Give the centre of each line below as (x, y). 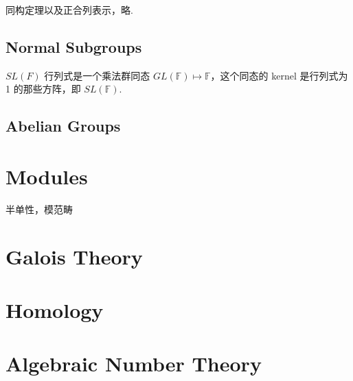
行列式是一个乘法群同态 (97, 75)
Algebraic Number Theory (134, 364)
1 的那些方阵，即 (43, 89)
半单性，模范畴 (39, 209)
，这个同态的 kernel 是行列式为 (279, 75)
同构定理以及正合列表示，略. (69, 10)
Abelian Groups (63, 126)
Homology (55, 310)
